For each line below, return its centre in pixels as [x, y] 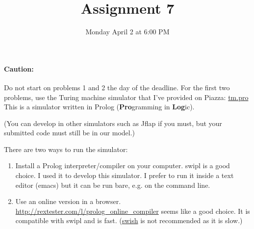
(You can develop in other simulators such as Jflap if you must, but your [113, 123]
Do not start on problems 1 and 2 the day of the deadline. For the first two [117, 87]
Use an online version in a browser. [68, 201]
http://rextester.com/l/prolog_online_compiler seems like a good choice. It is [133, 211]
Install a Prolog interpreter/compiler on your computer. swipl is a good [123, 165]
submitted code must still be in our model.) [70, 133]
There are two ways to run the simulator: [66, 149]
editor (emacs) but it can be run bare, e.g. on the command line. [113, 185]
